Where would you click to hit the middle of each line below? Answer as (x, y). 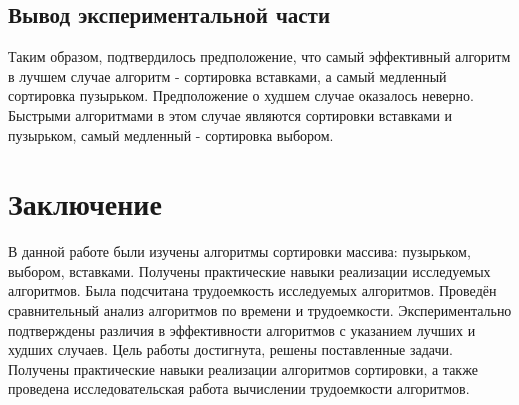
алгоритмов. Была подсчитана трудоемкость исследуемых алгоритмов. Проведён (252, 290)
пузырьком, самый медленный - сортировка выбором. (171, 134)
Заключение (85, 203)
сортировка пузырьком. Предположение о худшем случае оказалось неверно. (241, 95)
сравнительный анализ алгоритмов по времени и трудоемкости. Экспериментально (260, 310)
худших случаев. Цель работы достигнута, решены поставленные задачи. (230, 349)
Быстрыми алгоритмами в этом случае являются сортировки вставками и (230, 114)
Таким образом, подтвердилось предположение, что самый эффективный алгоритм (259, 56)
